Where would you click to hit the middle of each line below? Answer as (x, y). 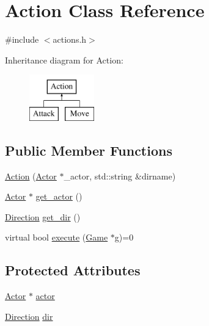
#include (22, 39)
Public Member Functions (89, 150)
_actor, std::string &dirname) (120, 176)
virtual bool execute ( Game (57, 237)
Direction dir (29, 316)
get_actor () (59, 196)
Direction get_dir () (43, 216)
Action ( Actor (31, 176)
